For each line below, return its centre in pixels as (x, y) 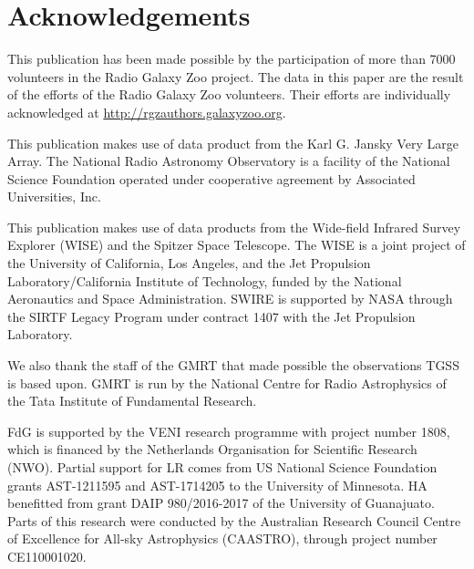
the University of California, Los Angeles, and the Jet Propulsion (189, 263)
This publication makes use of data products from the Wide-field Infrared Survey (234, 227)
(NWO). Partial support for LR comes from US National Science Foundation (222, 467)
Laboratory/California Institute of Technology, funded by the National (205, 280)
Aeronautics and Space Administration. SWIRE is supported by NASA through (230, 299)
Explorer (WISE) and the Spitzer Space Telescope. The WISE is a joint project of (237, 245)
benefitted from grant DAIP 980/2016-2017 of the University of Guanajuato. (221, 503)
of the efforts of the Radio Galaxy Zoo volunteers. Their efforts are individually (229, 94)
